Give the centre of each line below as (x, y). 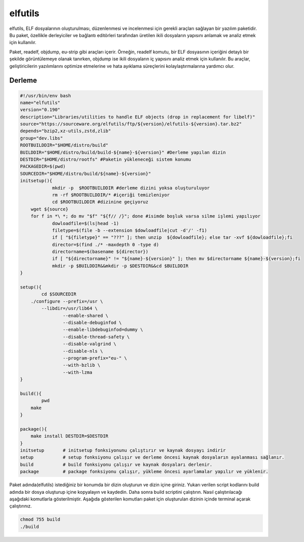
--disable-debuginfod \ (92, 323)
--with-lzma (78, 372)
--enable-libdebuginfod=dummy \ (103, 330)
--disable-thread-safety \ (96, 337)
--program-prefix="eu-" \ (95, 358)
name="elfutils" (40, 102)
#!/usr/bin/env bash (45, 96)
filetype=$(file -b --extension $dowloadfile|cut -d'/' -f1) (129, 230)
